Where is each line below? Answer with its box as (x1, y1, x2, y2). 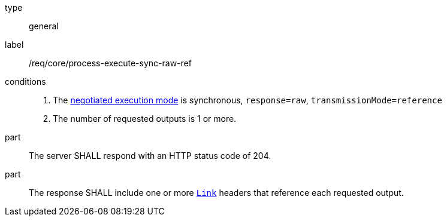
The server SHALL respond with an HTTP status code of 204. (29, 151, 271, 161)
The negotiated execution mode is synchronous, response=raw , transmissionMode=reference (53, 95, 442, 105)
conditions (5, 76, 46, 87)
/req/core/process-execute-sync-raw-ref (29, 58, 192, 68)
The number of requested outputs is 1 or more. (53, 113, 237, 124)
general (29, 21, 59, 31)
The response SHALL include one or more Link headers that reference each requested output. (29, 188, 404, 198)
